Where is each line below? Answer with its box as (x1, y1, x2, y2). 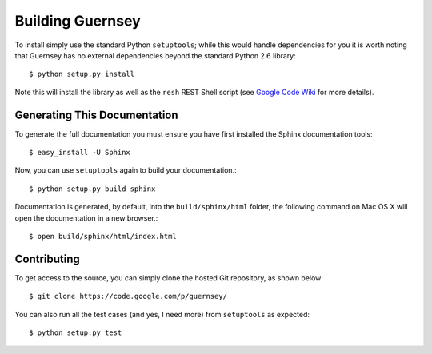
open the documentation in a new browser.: (14, 213, 158, 223)
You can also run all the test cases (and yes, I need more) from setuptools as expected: (14, 309, 310, 319)
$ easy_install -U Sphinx (29, 148, 131, 157)
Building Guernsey (14, 12, 142, 30)
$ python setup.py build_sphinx (29, 184, 156, 193)
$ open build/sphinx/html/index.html (29, 232, 178, 241)
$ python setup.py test (29, 328, 122, 337)
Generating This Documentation (14, 108, 179, 121)
